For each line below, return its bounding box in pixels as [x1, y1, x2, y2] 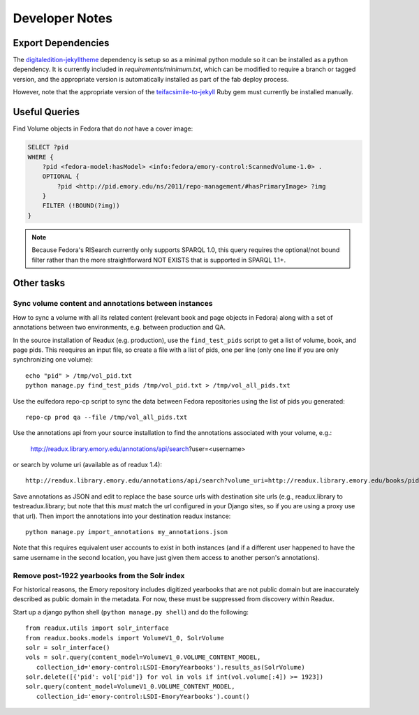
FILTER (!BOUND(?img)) [42, 202, 120, 209]
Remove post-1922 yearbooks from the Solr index [13, 570, 185, 580]
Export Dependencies [13, 37, 110, 49]
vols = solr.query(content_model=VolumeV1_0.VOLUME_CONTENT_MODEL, [25, 654, 261, 661]
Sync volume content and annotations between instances [13, 299, 213, 309]
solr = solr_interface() [25, 643, 110, 651]
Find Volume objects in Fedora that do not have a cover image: [13, 124, 193, 133]
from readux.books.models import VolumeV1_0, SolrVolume [25, 634, 225, 642]
